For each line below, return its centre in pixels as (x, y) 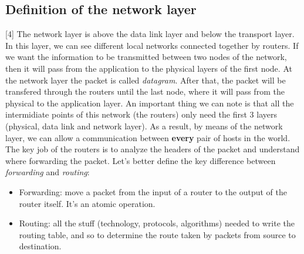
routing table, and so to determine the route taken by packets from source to (157, 234)
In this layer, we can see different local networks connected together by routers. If (152, 45)
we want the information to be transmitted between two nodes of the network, (146, 57)
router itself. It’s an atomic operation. (87, 203)
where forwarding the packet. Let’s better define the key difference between (141, 160)
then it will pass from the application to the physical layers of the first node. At (149, 68)
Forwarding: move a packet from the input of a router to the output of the (153, 191)
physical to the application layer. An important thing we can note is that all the (150, 103)
